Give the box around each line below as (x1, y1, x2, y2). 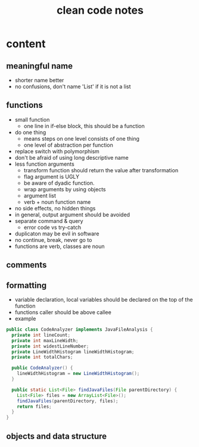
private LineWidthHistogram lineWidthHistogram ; (11, 349, 135, 355)
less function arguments (14, 160, 74, 167)
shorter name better (14, 77, 64, 83)
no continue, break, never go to (14, 236, 92, 243)
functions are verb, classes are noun (14, 243, 105, 250)
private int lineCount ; (11, 332, 70, 338)
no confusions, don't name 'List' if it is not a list (14, 83, 131, 90)
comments (6, 260, 47, 270)
